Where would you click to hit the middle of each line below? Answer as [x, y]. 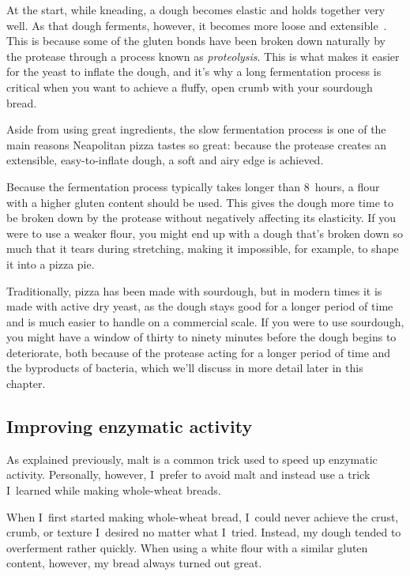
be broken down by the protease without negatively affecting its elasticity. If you [201, 218]
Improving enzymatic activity [130, 426]
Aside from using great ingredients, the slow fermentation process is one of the [196, 129]
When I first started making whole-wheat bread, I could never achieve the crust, [203, 516]
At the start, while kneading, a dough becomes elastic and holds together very [196, 9]
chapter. [26, 384]
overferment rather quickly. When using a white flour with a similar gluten [187, 547]
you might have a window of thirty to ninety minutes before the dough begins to [201, 337]
